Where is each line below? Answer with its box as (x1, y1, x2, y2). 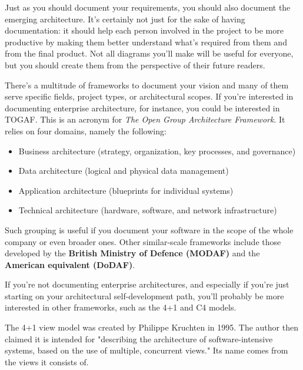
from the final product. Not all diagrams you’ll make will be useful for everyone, (5, 47, 294, 60)
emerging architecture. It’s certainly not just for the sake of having (5, 12, 245, 25)
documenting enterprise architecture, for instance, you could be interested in (5, 101, 280, 114)
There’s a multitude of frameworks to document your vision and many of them (5, 78, 289, 91)
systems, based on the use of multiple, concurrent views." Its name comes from (5, 344, 288, 356)
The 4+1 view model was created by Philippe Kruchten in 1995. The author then (5, 321, 298, 333)
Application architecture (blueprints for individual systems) (18, 184, 234, 196)
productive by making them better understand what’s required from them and (5, 35, 287, 48)
